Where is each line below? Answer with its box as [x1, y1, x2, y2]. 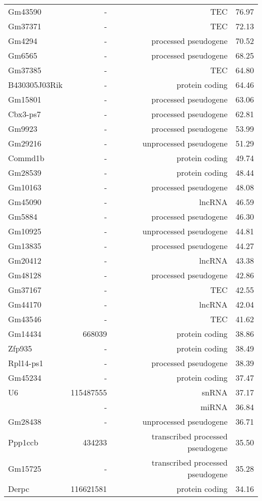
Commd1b [8, 152, 45, 164]
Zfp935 [8, 342, 32, 354]
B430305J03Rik [8, 79, 63, 90]
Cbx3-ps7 [8, 108, 41, 120]
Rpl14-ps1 [8, 357, 43, 369]
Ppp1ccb [8, 436, 38, 448]
